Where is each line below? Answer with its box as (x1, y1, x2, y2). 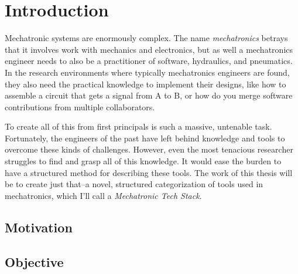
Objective (5, 252, 64, 270)
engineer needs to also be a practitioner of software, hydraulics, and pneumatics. (5, 55, 293, 67)
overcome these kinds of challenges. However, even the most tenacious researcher (5, 143, 293, 155)
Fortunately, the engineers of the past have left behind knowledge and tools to (5, 131, 285, 144)
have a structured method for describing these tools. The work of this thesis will (5, 166, 293, 178)
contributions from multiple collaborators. (5, 100, 155, 113)
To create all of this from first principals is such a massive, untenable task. (5, 120, 272, 133)
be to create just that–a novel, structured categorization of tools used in (5, 178, 263, 190)
